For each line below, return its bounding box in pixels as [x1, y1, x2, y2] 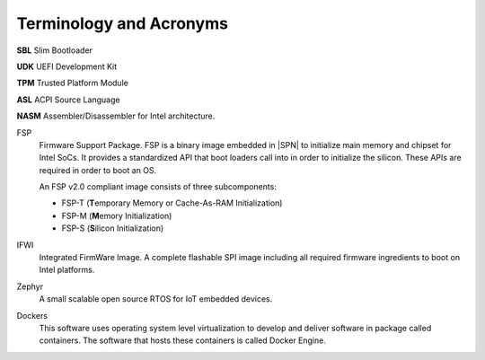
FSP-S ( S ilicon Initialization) [61, 223, 164, 233]
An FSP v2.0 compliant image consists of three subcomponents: [39, 181, 278, 192]
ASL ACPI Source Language [16, 94, 120, 105]
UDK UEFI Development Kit [16, 61, 118, 72]
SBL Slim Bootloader [16, 45, 93, 56]
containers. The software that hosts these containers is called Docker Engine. [39, 335, 327, 346]
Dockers [16, 310, 48, 320]
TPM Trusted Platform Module [16, 77, 129, 89]
